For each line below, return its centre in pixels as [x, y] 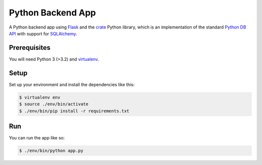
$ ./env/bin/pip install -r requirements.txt [74, 111]
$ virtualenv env [40, 97]
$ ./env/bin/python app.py [51, 151]
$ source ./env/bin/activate [54, 104]
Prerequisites [30, 48]
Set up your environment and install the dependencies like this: [72, 84]
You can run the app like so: [37, 138]
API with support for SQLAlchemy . [43, 33]
